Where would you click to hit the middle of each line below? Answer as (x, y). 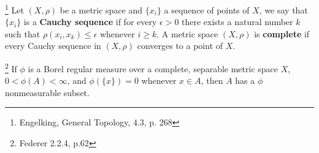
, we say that (283, 9)
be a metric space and (101, 9)
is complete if (282, 33)
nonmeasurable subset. (47, 92)
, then (212, 80)
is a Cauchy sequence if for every (90, 22)
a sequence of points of (207, 9)
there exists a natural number (237, 22)
